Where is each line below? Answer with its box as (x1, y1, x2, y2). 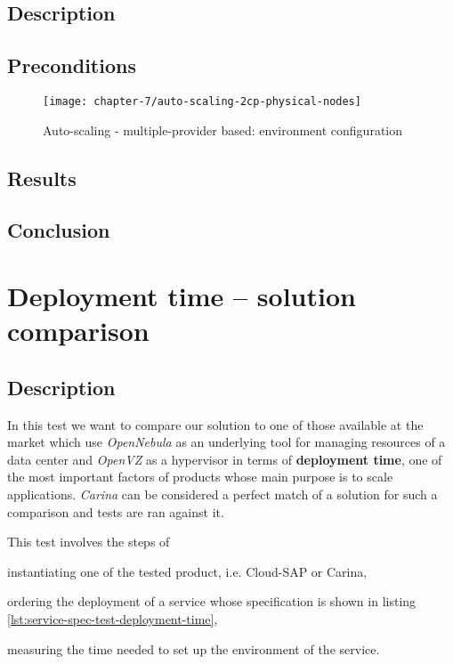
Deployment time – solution (7, 277, 356, 313)
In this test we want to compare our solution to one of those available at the (7, 415, 424, 433)
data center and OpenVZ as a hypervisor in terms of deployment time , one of (7, 449, 442, 468)
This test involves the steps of (7, 532, 170, 551)
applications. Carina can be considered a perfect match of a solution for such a (7, 484, 438, 503)
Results (7, 164, 77, 191)
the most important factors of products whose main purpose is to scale (7, 467, 393, 486)
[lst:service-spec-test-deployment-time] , (7, 609, 218, 628)
